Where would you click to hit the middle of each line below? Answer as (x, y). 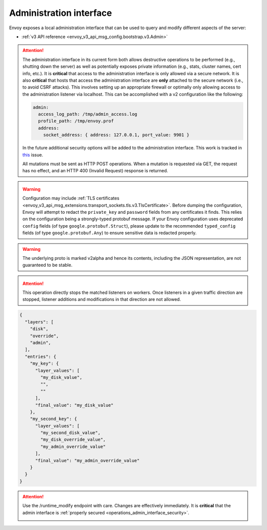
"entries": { (41, 357)
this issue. (33, 155)
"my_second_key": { (54, 419)
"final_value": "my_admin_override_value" (88, 460)
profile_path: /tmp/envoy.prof (76, 121)
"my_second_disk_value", (70, 433)
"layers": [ (39, 322)
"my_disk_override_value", (73, 440)
